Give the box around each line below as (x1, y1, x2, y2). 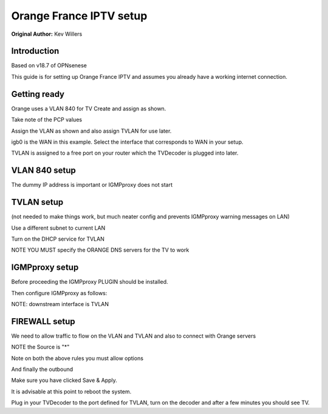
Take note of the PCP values (11, 116, 82, 124)
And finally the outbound (11, 366, 73, 373)
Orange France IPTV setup (11, 9, 148, 22)
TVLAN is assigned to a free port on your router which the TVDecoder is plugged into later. (11, 149, 239, 157)
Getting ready (11, 88, 65, 99)
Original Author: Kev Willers (11, 30, 83, 38)
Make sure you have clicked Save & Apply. (11, 376, 118, 384)
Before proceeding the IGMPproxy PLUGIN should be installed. (11, 278, 168, 285)
